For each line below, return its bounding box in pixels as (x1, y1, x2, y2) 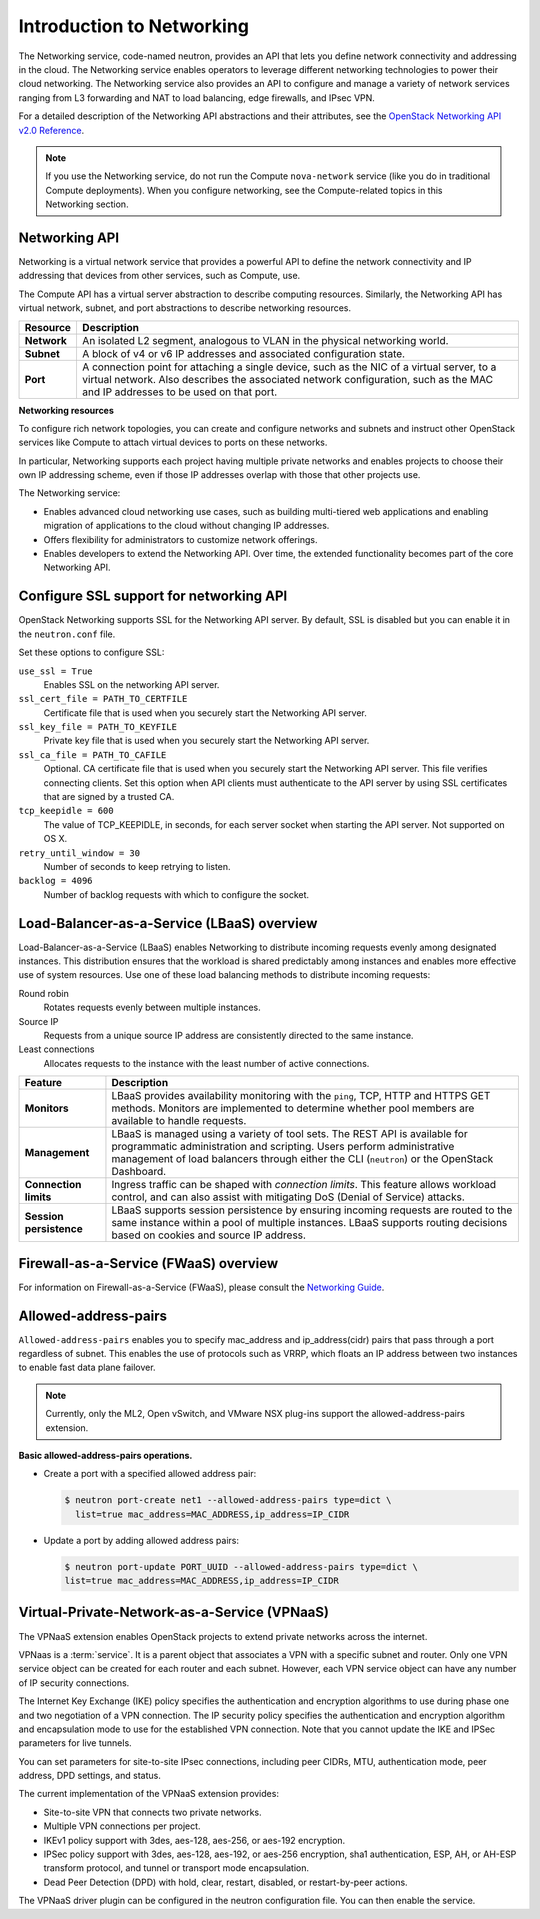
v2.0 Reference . (18, 124, 85, 136)
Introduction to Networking (18, 15, 250, 37)
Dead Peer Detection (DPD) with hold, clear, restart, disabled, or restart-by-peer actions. (43, 1876, 409, 1888)
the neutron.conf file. (18, 628, 116, 640)
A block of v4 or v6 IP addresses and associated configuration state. (81, 346, 405, 360)
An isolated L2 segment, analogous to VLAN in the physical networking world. (81, 333, 449, 347)
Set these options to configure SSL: (18, 646, 165, 659)
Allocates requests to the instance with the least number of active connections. (43, 1057, 370, 1069)
